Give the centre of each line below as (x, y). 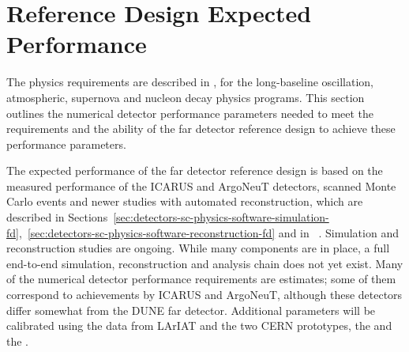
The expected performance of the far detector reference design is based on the (195, 170)
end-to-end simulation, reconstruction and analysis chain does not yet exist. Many (205, 263)
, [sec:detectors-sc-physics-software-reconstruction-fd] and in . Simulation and (208, 232)
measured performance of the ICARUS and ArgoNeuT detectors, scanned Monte (201, 185)
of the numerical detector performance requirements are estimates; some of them (201, 279)
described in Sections (57, 217)
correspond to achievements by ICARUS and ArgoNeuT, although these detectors (204, 295)
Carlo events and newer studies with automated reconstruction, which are (185, 201)
